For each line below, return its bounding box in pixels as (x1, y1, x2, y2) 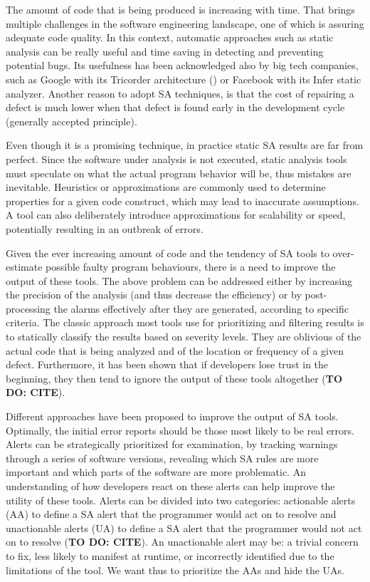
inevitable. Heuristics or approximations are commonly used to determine (6, 180, 326, 194)
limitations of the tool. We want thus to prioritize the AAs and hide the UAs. (6, 562, 344, 577)
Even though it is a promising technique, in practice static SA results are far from (6, 137, 364, 152)
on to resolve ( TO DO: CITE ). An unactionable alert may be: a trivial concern (6, 534, 359, 549)
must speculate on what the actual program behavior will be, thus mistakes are (6, 165, 351, 180)
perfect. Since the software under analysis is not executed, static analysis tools (6, 151, 347, 166)
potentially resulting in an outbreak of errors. (6, 221, 203, 236)
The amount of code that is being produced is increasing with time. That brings (6, 2, 355, 16)
